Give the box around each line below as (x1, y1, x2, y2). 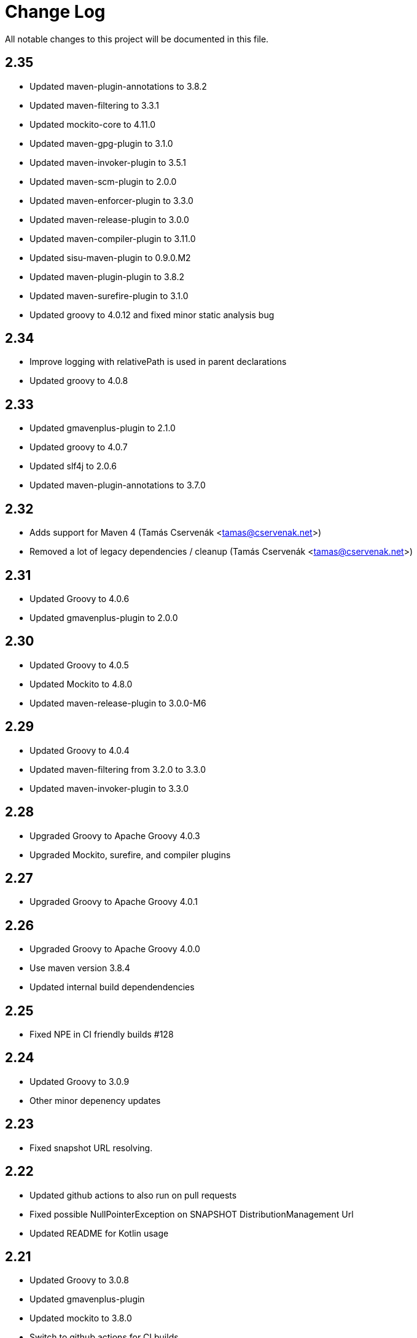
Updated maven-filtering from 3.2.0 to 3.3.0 (29, 764, 206, 775)
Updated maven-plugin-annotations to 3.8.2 (29, 80, 207, 92)
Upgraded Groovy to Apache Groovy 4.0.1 (29, 896, 198, 907)
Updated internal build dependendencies (29, 982, 195, 993)
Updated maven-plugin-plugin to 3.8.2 (29, 271, 185, 282)
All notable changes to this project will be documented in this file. (5, 33, 269, 44)
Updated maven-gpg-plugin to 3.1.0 (29, 138, 173, 149)
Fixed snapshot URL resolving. (29, 1142, 153, 1153)
